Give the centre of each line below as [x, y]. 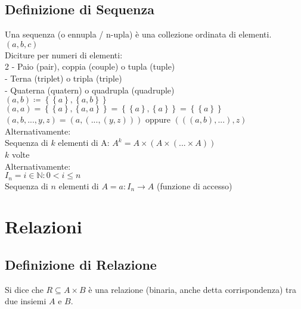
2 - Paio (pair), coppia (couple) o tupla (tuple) [90, 66]
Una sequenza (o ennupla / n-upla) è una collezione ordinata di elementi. [138, 34]
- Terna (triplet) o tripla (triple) [63, 78]
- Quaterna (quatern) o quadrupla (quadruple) [90, 90]
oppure [158, 119]
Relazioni [44, 227]
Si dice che [24, 289]
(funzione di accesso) [194, 185]
